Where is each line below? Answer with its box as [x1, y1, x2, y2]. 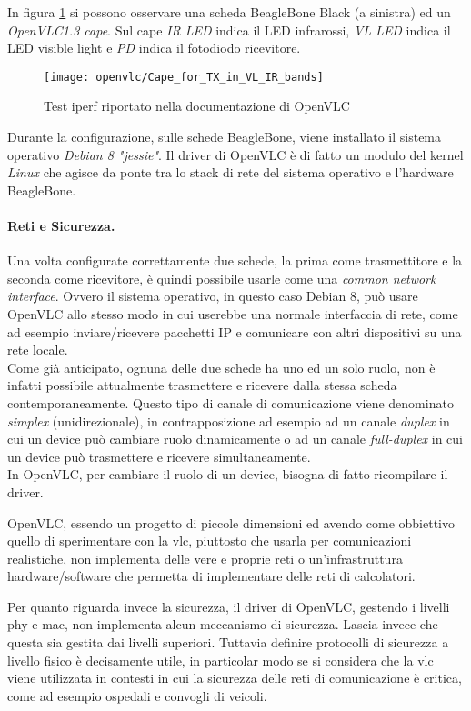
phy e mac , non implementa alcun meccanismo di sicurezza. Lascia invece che [7, 615, 438, 634]
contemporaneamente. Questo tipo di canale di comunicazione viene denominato [7, 393, 454, 412]
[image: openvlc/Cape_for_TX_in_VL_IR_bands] [44, 70, 324, 84]
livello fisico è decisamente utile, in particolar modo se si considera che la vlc [7, 650, 434, 669]
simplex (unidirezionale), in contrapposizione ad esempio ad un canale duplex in [7, 411, 450, 430]
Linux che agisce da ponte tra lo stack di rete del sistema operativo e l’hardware [7, 163, 454, 182]
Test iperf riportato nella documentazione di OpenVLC [44, 96, 350, 115]
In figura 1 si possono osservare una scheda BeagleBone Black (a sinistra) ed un [7, 3, 451, 21]
